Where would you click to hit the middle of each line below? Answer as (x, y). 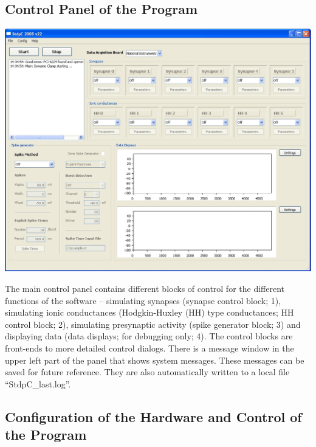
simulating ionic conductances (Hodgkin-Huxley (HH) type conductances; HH (149, 312)
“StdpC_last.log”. (38, 383)
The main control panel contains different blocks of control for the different (145, 288)
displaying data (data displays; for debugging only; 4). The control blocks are (149, 336)
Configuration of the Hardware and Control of (153, 416)
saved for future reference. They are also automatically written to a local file (147, 372)
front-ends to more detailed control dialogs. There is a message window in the (149, 348)
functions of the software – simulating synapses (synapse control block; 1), (143, 300)
